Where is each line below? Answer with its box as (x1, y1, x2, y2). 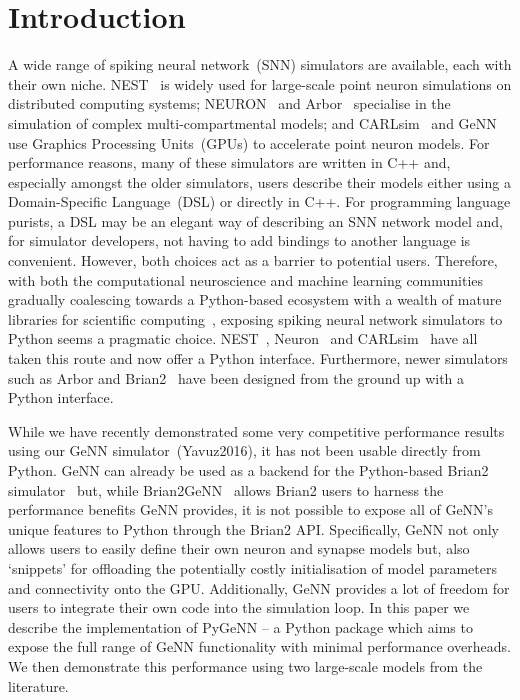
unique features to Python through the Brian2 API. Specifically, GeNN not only (8, 518, 499, 539)
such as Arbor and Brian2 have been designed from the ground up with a (8, 367, 465, 388)
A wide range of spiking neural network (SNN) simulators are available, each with (8, 54, 512, 75)
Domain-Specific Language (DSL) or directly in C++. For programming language (8, 191, 511, 212)
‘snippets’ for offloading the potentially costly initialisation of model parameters (8, 557, 497, 578)
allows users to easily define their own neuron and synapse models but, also (8, 538, 470, 559)
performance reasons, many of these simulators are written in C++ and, (8, 152, 451, 173)
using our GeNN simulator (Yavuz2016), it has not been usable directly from (8, 440, 481, 461)
